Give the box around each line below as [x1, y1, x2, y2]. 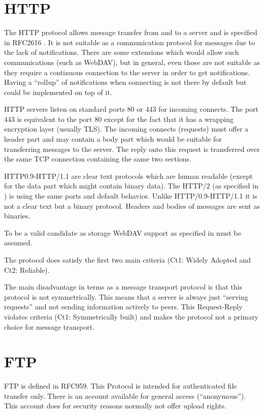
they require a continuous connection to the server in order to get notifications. [4, 67, 250, 77]
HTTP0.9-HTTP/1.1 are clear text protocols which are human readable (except [4, 170, 253, 181]
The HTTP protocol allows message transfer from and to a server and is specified [4, 27, 257, 38]
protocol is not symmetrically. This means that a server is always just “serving [4, 291, 248, 302]
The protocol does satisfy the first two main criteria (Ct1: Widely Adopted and [4, 254, 251, 265]
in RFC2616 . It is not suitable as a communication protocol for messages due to [4, 37, 255, 47]
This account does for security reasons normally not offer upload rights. [4, 400, 226, 411]
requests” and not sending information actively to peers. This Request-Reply [4, 301, 243, 312]
